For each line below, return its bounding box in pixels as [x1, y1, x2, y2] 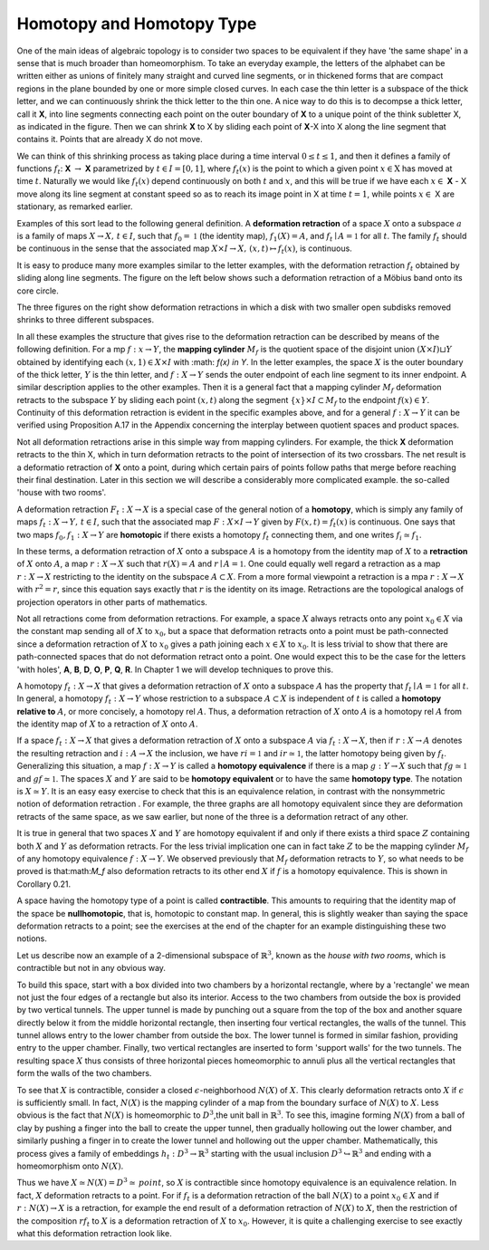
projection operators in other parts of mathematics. [16, 596, 208, 607]
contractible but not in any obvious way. [16, 963, 167, 974]
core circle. [16, 285, 59, 296]
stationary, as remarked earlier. [16, 201, 133, 212]
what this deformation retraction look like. [16, 1227, 172, 1238]
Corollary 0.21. [16, 879, 72, 889]
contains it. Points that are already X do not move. [16, 134, 203, 145]
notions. [16, 933, 47, 944]
